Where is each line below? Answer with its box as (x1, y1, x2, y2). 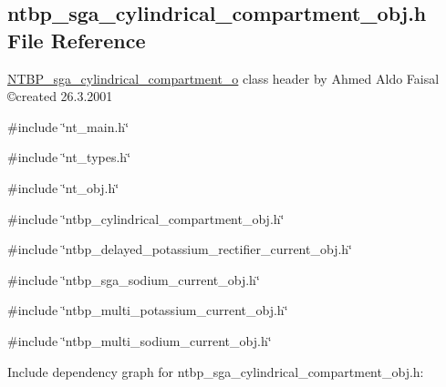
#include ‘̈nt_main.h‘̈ (7, 117, 130, 136)
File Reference (7, 25, 146, 54)
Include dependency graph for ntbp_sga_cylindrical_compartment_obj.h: (7, 362, 424, 381)
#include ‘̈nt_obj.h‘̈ (7, 178, 119, 197)
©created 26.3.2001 (7, 87, 113, 106)
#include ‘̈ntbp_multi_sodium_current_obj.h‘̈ (7, 331, 272, 350)
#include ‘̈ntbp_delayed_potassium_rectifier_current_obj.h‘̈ (7, 239, 352, 259)
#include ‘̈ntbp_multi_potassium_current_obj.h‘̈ (7, 300, 288, 320)
